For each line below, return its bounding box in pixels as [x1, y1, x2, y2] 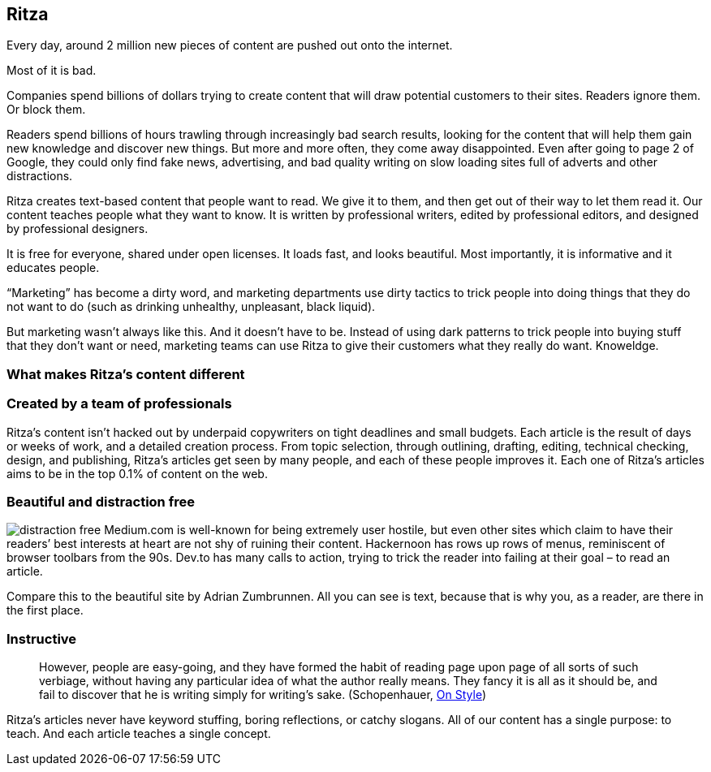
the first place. [6, 603, 84, 618]
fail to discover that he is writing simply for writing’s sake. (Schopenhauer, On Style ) [39, 688, 487, 702]
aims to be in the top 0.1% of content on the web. [6, 466, 268, 481]
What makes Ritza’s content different [6, 365, 245, 382]
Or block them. [6, 102, 86, 117]
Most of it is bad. [6, 63, 97, 78]
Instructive [6, 630, 77, 647]
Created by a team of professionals [6, 395, 232, 412]
